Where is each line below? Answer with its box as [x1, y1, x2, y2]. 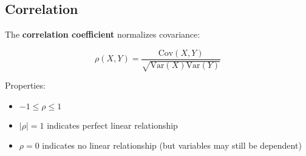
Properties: [5, 79, 46, 92]
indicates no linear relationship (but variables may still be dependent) [42, 139, 302, 152]
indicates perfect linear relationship [47, 118, 178, 131]
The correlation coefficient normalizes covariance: [5, 28, 200, 41]
